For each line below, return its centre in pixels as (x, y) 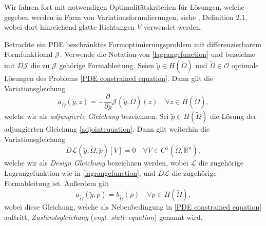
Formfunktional (28, 54)
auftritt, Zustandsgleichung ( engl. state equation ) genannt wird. (103, 217)
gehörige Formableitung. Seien (107, 65)
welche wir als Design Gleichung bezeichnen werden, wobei (96, 163)
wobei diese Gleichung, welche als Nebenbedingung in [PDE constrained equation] (133, 207)
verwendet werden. (173, 27)
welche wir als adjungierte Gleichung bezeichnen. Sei (87, 116)
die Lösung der (233, 116)
